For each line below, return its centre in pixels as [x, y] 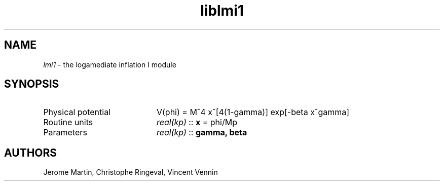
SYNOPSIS [32, 84]
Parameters [65, 133]
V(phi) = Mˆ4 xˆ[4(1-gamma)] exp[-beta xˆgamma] [253, 112]
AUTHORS [31, 153]
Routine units [68, 122]
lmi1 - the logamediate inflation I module [110, 64]
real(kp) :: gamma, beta [202, 133]
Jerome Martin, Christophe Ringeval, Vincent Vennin [131, 172]
